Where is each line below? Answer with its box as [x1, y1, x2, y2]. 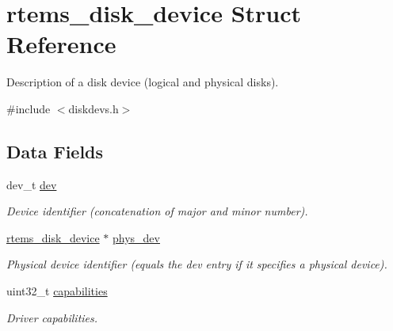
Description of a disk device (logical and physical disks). [6, 74, 279, 90]
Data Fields [6, 139, 104, 163]
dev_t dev [6, 176, 57, 192]
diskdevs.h [68, 100, 119, 116]
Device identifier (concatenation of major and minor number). [6, 203, 308, 219]
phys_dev [112, 229, 160, 245]
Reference [6, 28, 116, 60]
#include [6, 100, 51, 116]
